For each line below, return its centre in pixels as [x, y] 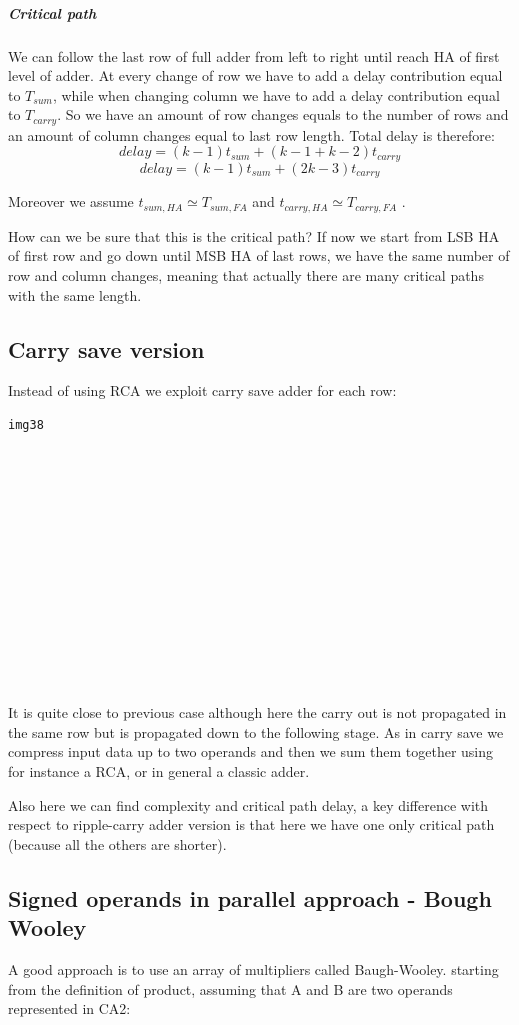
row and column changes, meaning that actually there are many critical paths [246, 274]
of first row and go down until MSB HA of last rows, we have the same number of [259, 255]
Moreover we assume [71, 201]
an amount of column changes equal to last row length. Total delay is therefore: [251, 134]
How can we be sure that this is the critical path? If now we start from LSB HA [254, 235]
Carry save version [106, 348]
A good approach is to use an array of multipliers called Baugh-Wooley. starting [253, 968]
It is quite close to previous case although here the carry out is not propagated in [257, 712]
